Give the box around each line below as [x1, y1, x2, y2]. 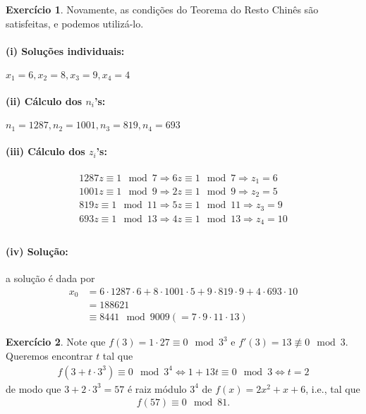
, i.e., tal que [305, 381, 360, 396]
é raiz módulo [127, 381, 187, 396]
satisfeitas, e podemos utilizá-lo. [6, 16, 144, 30]
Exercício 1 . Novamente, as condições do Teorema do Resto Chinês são [6, 2, 319, 16]
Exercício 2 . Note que [6, 334, 106, 349]
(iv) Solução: [6, 244, 68, 259]
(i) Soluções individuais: [6, 43, 125, 58]
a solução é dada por [6, 271, 95, 286]
